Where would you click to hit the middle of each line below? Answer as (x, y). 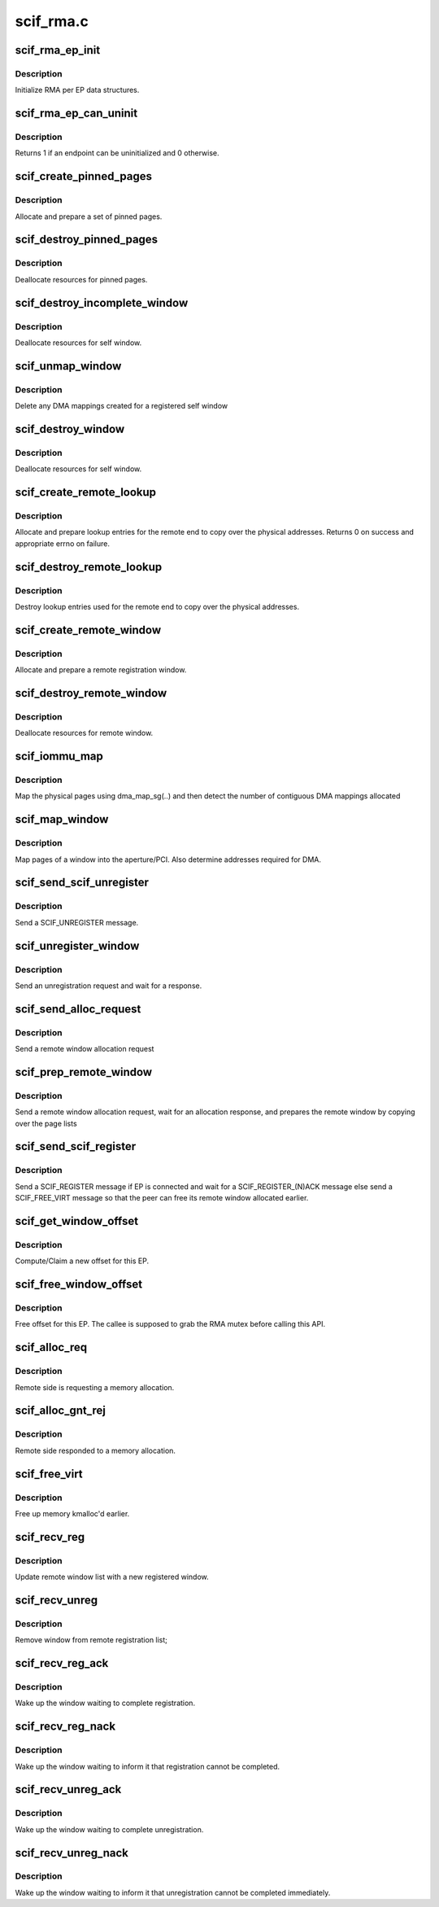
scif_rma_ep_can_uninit (76, 114)
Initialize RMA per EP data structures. (77, 90)
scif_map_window (62, 819)
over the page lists (46, 1123)
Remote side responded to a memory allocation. (96, 1450)
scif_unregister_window (77, 945)
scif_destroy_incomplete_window (102, 302)
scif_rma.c (52, 21)
